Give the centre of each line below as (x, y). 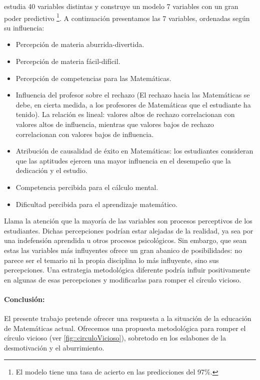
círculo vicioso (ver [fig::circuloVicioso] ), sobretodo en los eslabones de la (115, 338)
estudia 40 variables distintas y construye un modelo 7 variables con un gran (121, 6)
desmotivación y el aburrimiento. (54, 347)
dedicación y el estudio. (51, 170)
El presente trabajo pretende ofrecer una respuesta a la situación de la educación (128, 318)
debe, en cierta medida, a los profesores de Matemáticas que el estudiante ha (133, 104)
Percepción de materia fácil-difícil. (68, 61)
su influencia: (24, 27)
